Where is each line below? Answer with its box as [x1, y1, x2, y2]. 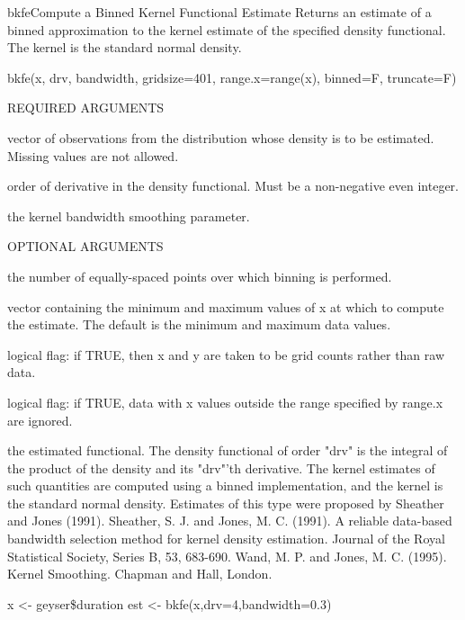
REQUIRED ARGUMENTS [7, 98, 165, 117]
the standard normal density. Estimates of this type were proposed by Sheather [7, 493, 444, 512]
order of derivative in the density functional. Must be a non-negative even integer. [7, 176, 459, 195]
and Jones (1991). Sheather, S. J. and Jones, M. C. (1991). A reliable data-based [7, 511, 452, 530]
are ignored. [7, 410, 73, 429]
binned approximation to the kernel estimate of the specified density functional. [7, 20, 446, 39]
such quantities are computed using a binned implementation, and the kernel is [7, 476, 443, 495]
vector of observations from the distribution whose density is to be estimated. [7, 128, 434, 147]
